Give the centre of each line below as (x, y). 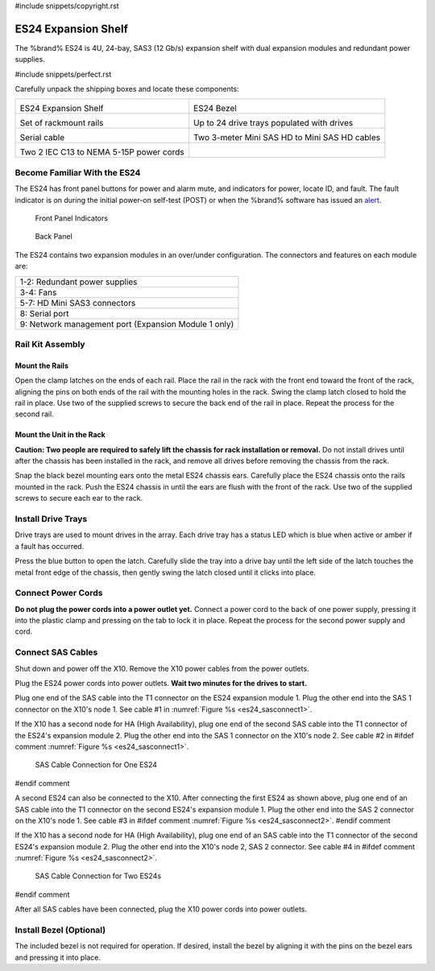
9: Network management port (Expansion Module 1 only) (127, 324)
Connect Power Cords (59, 593)
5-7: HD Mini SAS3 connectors (78, 303)
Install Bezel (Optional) (60, 930)
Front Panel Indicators (72, 218)
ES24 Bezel (215, 109)
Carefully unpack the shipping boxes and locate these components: (127, 89)
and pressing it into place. (58, 957)
